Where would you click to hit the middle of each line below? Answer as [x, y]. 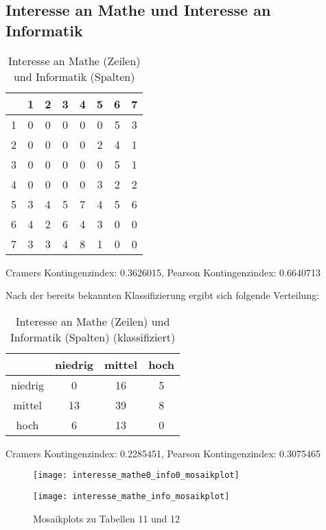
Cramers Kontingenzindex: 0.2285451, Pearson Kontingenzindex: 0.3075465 [163, 453]
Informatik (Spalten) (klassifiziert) [93, 337]
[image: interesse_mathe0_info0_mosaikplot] [136, 475]
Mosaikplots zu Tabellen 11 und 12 [107, 518]
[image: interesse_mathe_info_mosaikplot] [131, 497]
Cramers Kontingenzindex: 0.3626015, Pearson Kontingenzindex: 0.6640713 [163, 272]
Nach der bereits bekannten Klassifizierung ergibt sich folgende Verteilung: [163, 295]
